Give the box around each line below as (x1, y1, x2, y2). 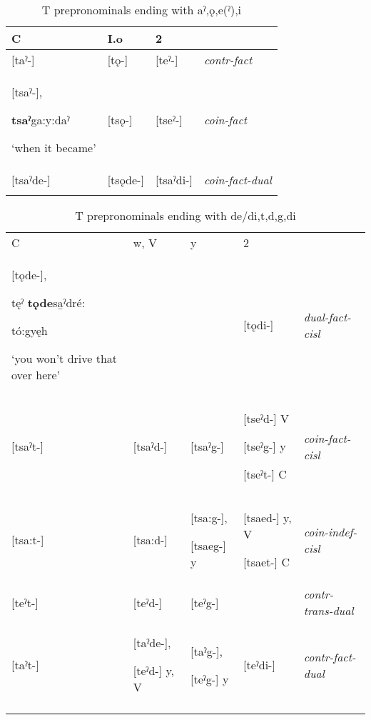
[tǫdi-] (243, 316, 274, 333)
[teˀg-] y (190, 670, 229, 687)
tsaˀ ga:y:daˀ (11, 111, 70, 128)
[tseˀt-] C (243, 466, 287, 482)
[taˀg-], (190, 642, 223, 659)
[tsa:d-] (133, 531, 168, 548)
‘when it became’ (11, 139, 96, 156)
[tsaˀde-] (11, 171, 51, 188)
